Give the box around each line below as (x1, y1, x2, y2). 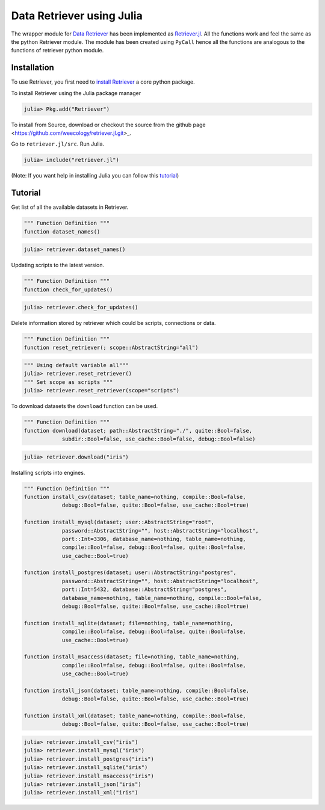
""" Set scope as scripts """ (23, 379, 113, 385)
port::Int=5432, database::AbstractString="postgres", (61, 586, 227, 593)
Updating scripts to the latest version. (11, 262, 105, 269)
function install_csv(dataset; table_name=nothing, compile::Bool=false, (23, 493, 246, 500)
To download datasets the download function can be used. (11, 403, 158, 410)
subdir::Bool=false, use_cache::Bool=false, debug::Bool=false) (61, 436, 256, 442)
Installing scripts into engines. (11, 469, 85, 476)
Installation (11, 63, 54, 73)
